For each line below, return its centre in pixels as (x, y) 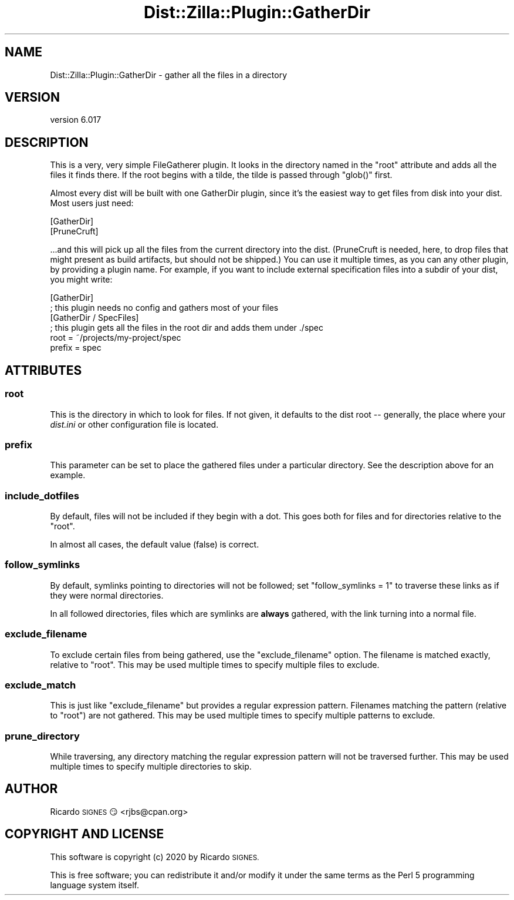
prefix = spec (76, 348)
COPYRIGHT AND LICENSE (84, 834)
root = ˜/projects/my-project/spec (116, 338)
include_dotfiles (42, 496)
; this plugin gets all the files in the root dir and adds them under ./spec (187, 328)
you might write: (81, 280)
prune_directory (42, 736)
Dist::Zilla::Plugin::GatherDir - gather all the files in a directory (169, 75)
